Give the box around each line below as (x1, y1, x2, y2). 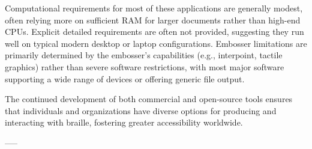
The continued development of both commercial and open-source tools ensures (5, 93, 293, 105)
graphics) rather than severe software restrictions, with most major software (5, 60, 284, 73)
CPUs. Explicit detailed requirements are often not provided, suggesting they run (5, 25, 304, 38)
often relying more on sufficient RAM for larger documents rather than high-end (5, 13, 301, 26)
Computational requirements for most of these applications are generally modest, (5, 2, 303, 14)
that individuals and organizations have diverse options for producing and (5, 104, 277, 117)
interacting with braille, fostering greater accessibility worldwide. (5, 116, 243, 129)
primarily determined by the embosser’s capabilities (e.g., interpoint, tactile (5, 49, 283, 61)
